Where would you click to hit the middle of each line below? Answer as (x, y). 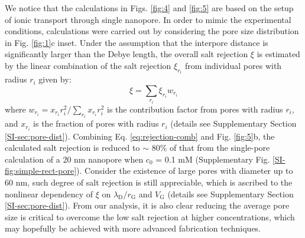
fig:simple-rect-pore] (41, 171)
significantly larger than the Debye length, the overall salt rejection (126, 54)
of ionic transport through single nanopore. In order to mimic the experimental (148, 19)
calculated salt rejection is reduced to (72, 148)
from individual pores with (233, 65)
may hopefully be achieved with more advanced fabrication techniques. (133, 228)
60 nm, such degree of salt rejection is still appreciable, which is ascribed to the (149, 182)
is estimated (278, 54)
